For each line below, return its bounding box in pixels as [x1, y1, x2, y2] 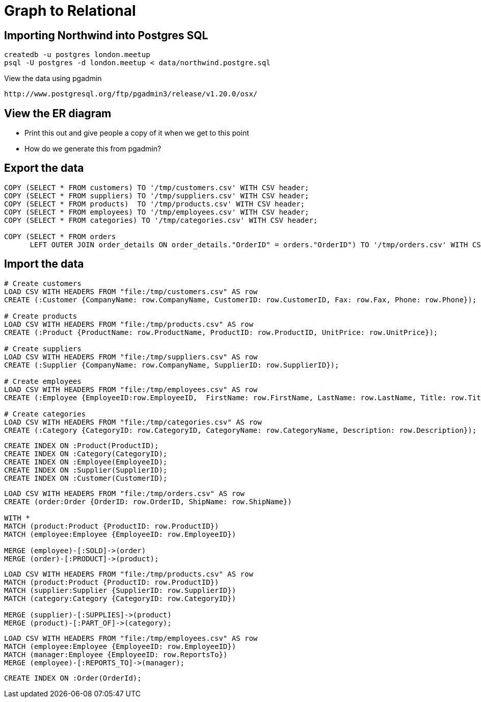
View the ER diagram [4, 107, 112, 120]
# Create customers [4, 279, 82, 288]
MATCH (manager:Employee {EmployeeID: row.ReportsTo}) [4, 650, 228, 659]
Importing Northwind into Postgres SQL [4, 29, 208, 42]
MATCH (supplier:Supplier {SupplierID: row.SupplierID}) [4, 586, 236, 594]
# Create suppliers [4, 344, 82, 353]
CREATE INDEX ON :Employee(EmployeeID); [4, 457, 168, 466]
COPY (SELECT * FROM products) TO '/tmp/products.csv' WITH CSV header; [4, 199, 305, 208]
